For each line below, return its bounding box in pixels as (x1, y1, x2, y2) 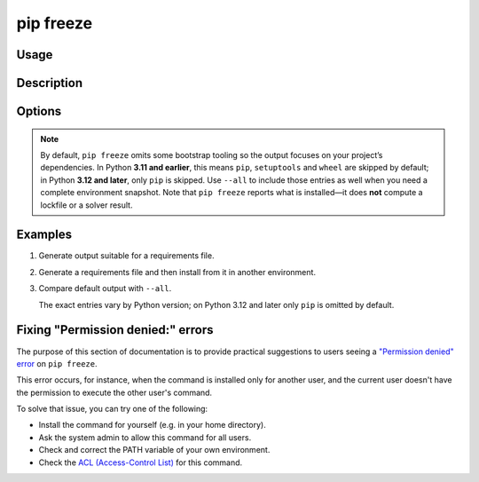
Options (16, 104, 62, 119)
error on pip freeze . (16, 358, 98, 368)
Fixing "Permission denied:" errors (16, 322, 214, 337)
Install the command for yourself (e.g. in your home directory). (38, 420, 266, 431)
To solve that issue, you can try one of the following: (16, 404, 208, 415)
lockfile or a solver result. (40, 200, 133, 210)
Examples (16, 227, 73, 242)
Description (16, 75, 83, 91)
